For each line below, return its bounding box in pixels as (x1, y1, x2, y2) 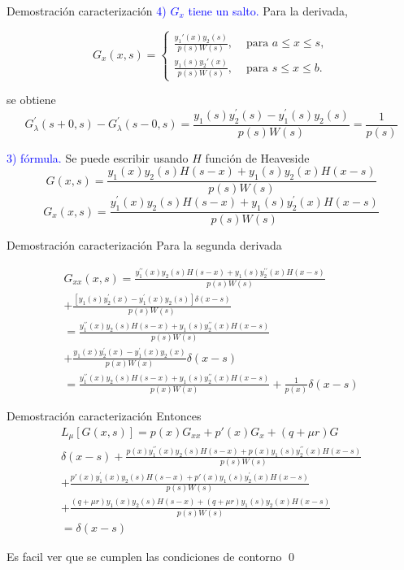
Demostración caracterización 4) (7, 2, 167, 19)
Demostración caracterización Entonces (7, 407, 202, 424)
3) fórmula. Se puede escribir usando (7, 149, 189, 166)
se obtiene (7, 91, 56, 108)
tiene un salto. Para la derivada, (188, 2, 348, 19)
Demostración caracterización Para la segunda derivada (7, 237, 282, 254)
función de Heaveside (205, 149, 310, 166)
